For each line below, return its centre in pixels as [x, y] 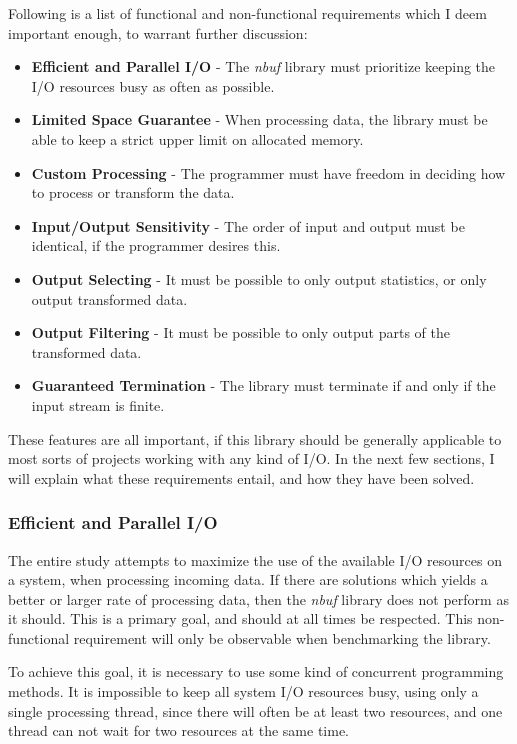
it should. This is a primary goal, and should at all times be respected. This [240, 618]
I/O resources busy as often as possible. [153, 85]
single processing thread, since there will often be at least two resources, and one [255, 710]
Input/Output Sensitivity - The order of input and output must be [248, 225]
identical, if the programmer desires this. [156, 245]
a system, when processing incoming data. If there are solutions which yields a [248, 579]
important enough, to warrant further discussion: [158, 32]
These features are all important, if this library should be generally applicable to [255, 438]
